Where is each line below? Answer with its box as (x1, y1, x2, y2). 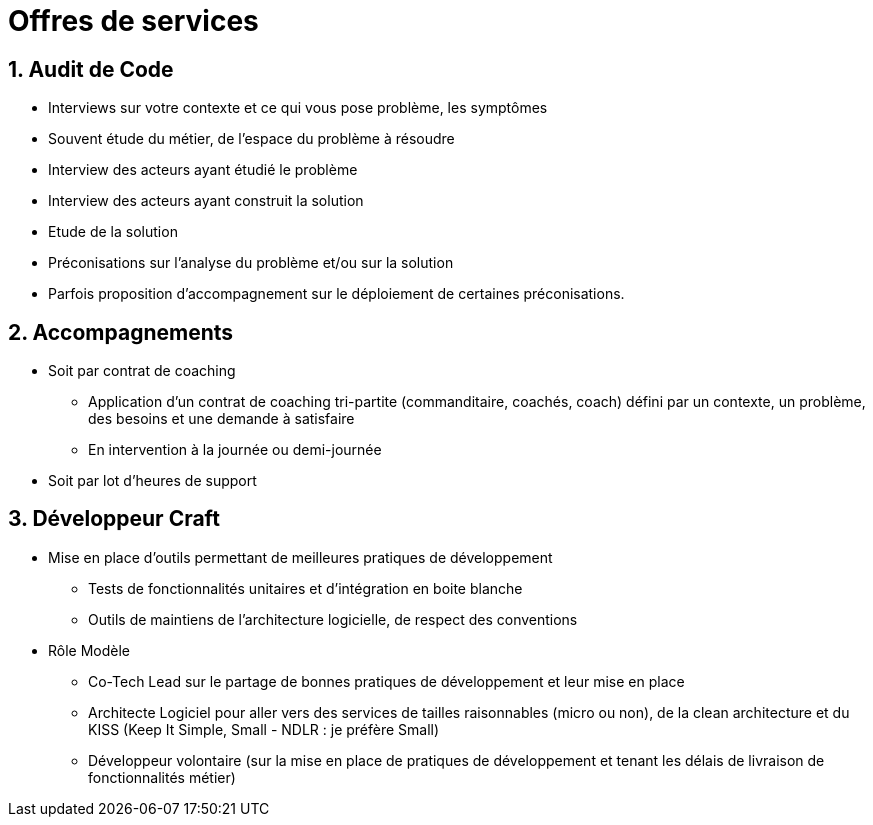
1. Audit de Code (8, 56, 174, 82)
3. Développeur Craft (8, 506, 220, 532)
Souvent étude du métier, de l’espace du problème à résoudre (48, 130, 455, 148)
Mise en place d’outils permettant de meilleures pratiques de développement (48, 548, 553, 566)
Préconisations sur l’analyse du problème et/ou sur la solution (48, 254, 454, 272)
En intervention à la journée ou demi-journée (88, 441, 382, 459)
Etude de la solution (48, 223, 178, 241)
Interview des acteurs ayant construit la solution (48, 192, 364, 210)
